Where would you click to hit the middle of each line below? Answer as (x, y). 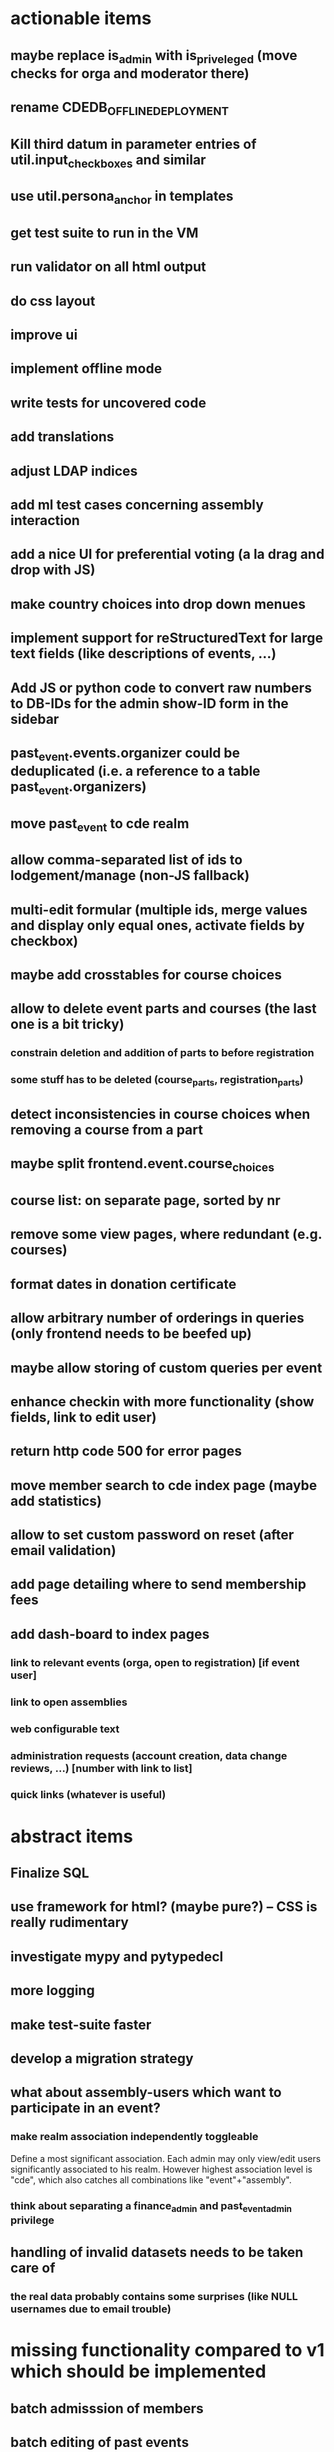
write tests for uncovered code (108, 402)
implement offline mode (86, 368)
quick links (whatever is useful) (88, 1795)
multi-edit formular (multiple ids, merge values (159, 909)
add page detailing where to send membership (158, 1584)
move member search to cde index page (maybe (164, 1485)
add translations (62, 437)
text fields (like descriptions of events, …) (143, 653)
